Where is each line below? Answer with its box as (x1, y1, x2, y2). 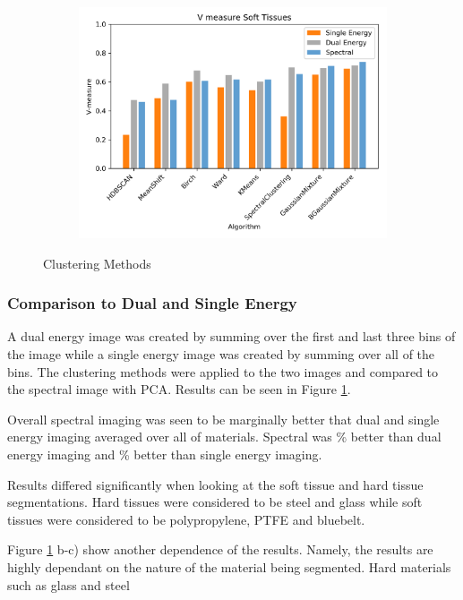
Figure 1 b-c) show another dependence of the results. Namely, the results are (7, 540, 433, 559)
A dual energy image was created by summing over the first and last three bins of (7, 327, 456, 346)
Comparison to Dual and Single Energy (7, 292, 297, 314)
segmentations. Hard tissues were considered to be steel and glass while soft (7, 493, 423, 511)
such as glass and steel (7, 575, 130, 594)
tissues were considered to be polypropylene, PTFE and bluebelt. (7, 510, 365, 528)
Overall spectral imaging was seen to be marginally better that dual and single (7, 409, 440, 428)
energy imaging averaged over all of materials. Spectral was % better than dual (7, 427, 442, 446)
